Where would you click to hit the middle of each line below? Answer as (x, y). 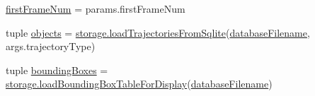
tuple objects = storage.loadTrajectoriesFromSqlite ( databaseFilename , (158, 32)
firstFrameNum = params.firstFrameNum (96, 8)
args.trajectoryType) (51, 46)
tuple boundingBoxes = (57, 70)
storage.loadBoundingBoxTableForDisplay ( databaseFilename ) (139, 84)
